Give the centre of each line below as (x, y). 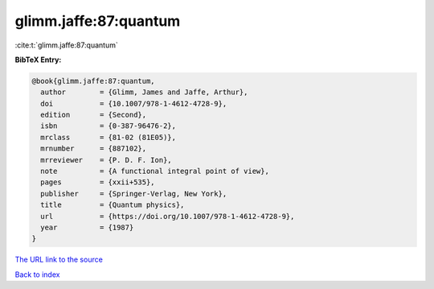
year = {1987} (87, 227)
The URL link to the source (59, 260)
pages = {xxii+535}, (98, 182)
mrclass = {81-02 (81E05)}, (108, 137)
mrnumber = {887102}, (94, 149)
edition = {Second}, (94, 115)
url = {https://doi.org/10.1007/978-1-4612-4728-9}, (168, 216)
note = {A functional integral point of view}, (155, 171)
